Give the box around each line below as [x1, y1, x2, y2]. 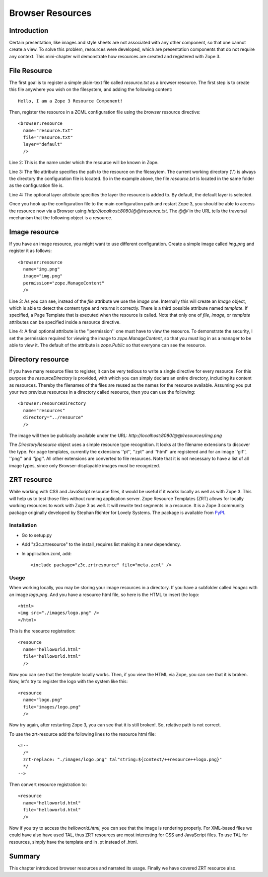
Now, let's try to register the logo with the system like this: [9, 679, 128, 685]
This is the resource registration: [9, 628, 76, 634]
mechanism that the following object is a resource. [9, 215, 113, 221]
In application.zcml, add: [21, 550, 72, 556]
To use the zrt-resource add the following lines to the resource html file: [9, 731, 156, 737]
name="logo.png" [23, 697, 63, 703]
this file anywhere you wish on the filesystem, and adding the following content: [9, 87, 172, 92]
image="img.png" [23, 273, 63, 279]
